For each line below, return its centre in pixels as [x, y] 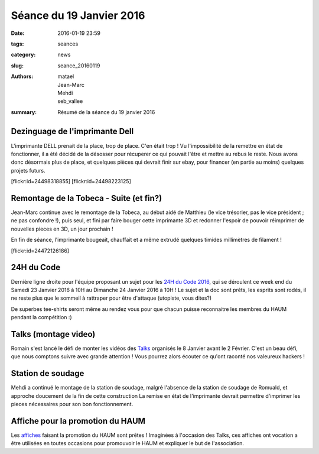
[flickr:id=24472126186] [40, 251]
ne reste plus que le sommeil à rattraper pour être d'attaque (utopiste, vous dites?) [111, 298]
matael [66, 76]
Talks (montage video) [53, 334]
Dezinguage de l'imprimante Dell [72, 132]
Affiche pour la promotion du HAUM [78, 421]
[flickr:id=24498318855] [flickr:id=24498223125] [71, 181]
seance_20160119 [79, 66]
